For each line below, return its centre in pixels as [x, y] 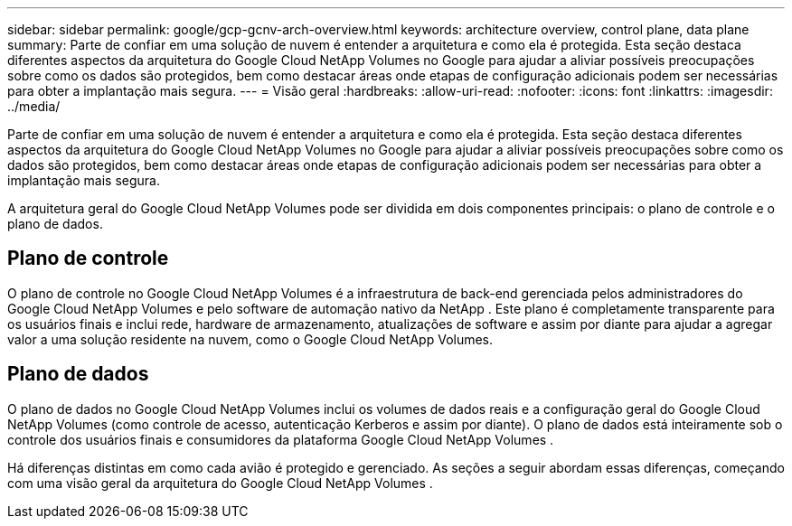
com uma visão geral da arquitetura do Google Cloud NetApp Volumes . [220, 483]
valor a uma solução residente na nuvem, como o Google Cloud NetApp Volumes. [250, 339]
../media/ [34, 106]
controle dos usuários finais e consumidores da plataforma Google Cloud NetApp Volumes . [281, 439]
